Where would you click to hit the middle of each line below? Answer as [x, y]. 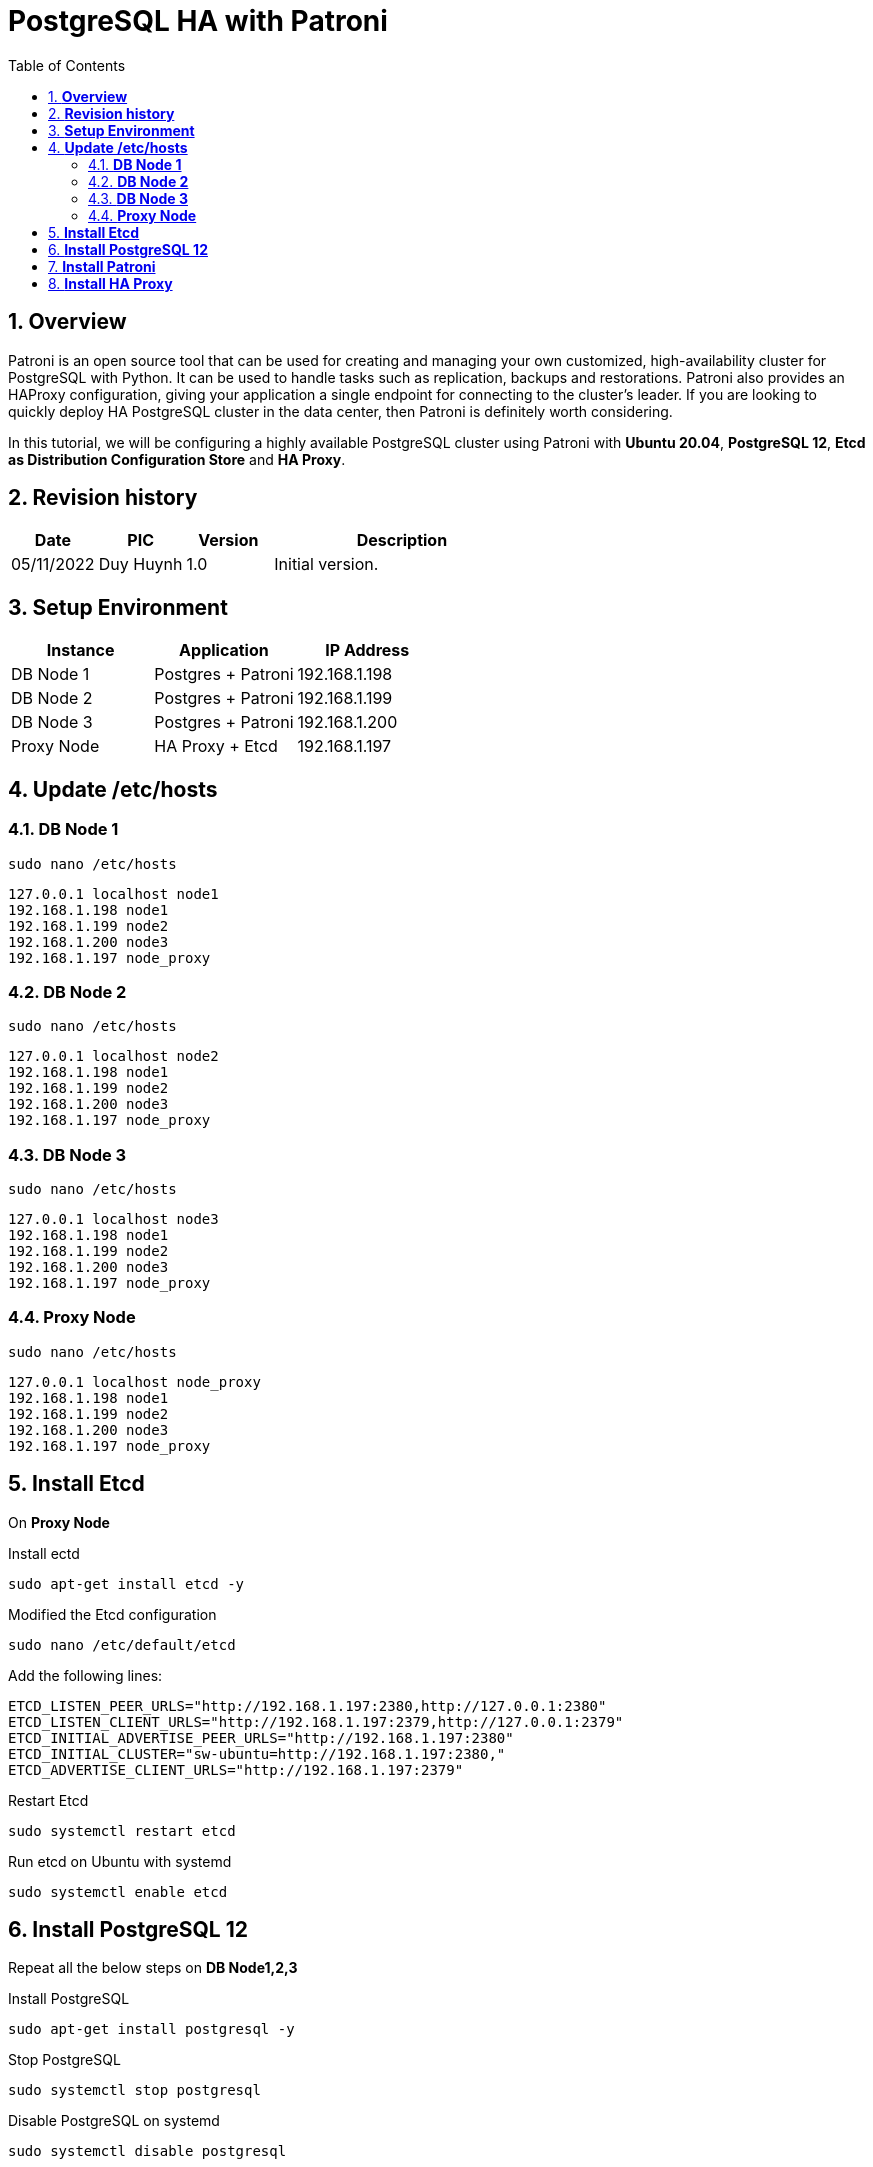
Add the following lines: [85, 1675]
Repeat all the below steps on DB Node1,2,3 [153, 1968]
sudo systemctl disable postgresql [147, 2151]
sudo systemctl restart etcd [122, 1830]
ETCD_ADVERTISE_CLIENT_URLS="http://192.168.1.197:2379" [236, 1769]
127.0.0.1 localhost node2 [113, 1056]
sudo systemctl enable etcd [118, 1891]
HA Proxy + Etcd [216, 746]
